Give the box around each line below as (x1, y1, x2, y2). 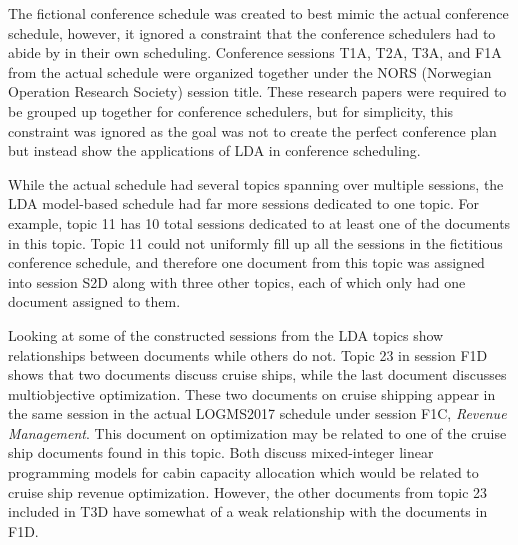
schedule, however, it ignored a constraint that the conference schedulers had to (8, 22, 496, 43)
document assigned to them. (8, 291, 181, 312)
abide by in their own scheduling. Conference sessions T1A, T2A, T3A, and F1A (8, 42, 502, 63)
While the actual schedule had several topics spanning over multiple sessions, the (8, 173, 504, 194)
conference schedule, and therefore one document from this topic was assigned (8, 252, 485, 273)
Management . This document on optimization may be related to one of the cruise (8, 422, 507, 443)
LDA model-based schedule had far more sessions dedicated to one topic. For (8, 193, 479, 214)
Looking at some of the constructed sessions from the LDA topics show (8, 324, 444, 345)
